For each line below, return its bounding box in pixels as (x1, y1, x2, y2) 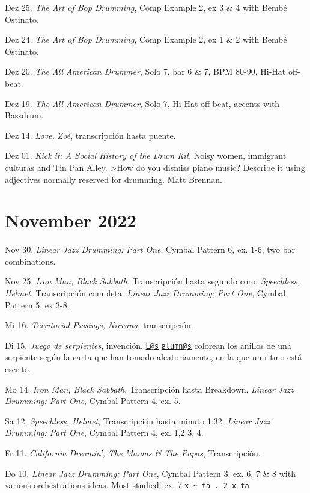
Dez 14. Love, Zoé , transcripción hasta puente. (5, 129, 176, 141)
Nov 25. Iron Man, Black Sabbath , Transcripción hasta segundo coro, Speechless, (5, 275, 300, 287)
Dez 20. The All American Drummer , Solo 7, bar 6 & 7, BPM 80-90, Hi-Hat (5, 65, 286, 78)
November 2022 (5, 208, 137, 233)
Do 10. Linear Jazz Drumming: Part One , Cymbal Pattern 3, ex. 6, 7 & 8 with (5, 467, 296, 479)
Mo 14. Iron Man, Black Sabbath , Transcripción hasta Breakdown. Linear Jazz (5, 382, 294, 395)
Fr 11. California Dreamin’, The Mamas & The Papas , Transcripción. (5, 447, 261, 459)
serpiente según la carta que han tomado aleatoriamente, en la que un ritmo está (5, 351, 302, 363)
